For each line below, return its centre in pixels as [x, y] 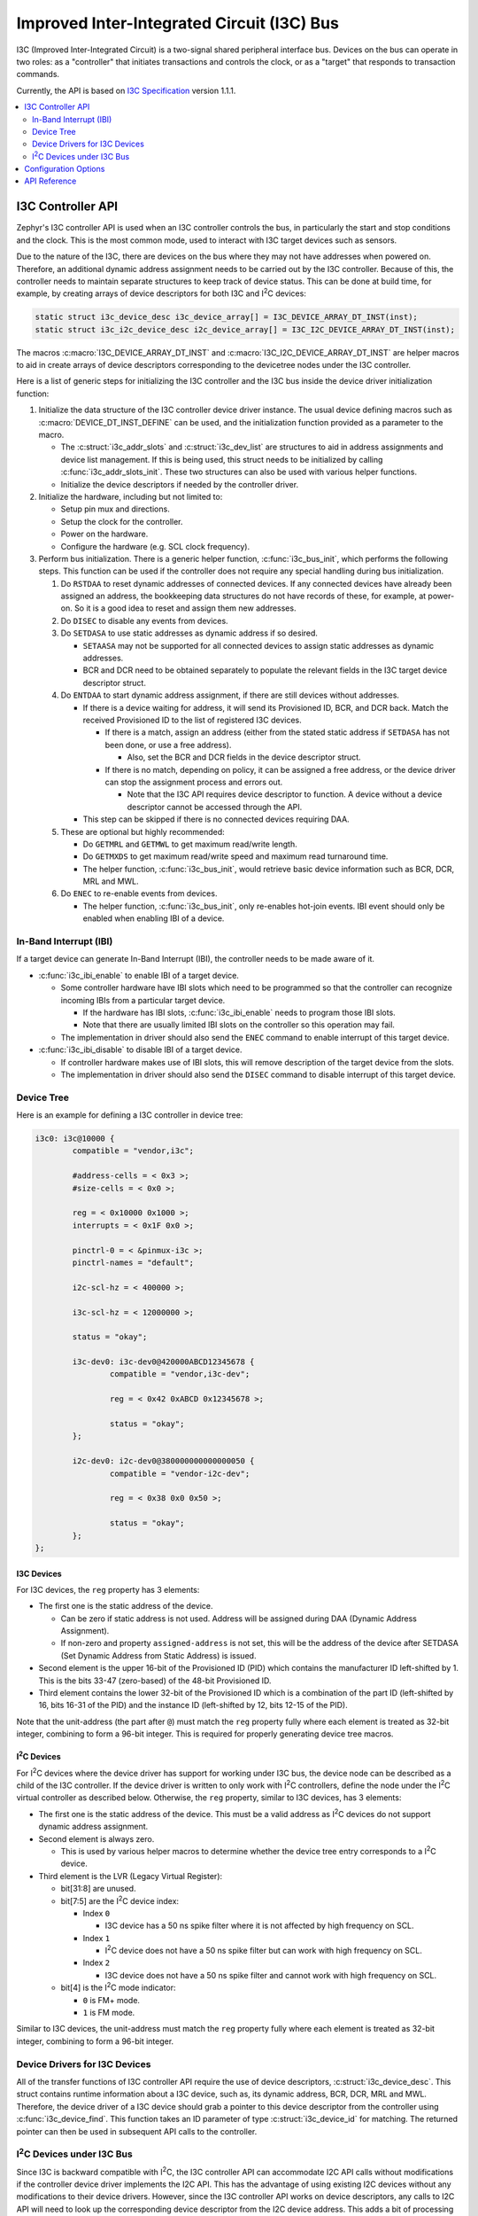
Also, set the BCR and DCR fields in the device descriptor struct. [244, 757]
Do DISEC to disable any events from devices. [145, 620]
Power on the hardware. [104, 534]
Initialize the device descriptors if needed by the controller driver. [180, 484]
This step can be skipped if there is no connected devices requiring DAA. [216, 819]
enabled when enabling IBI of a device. [154, 918]
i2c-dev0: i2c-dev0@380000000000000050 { [163, 1461]
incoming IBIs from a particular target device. [143, 1000]
